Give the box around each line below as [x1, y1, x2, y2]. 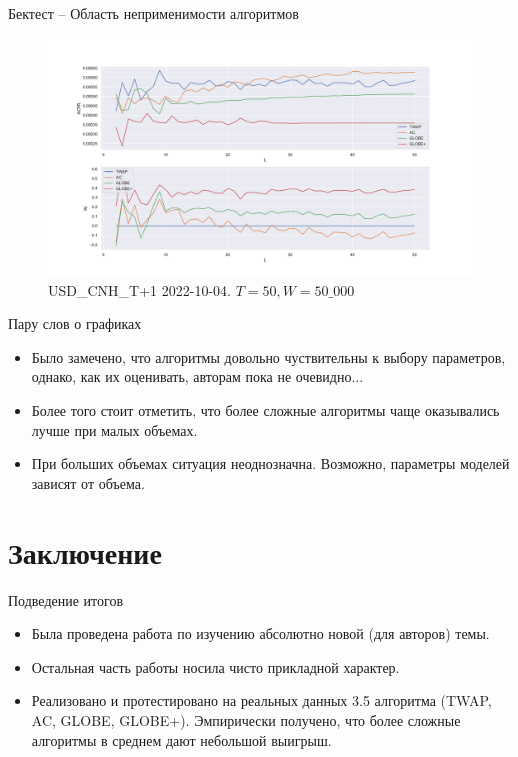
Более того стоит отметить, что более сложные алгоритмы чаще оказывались [31, 400, 500, 421]
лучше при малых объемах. [31, 419, 198, 440]
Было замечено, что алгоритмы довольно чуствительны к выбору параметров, [31, 346, 506, 367]
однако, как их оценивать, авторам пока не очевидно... [31, 366, 364, 387]
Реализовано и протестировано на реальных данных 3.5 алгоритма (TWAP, [31, 690, 492, 711]
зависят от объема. [31, 472, 145, 493]
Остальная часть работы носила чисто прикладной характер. [31, 656, 400, 677]
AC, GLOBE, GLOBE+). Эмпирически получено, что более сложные [31, 709, 461, 730]
